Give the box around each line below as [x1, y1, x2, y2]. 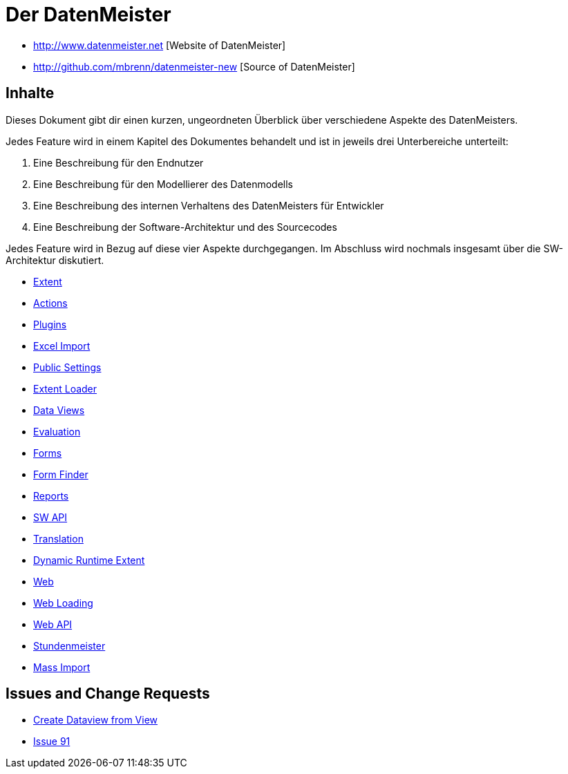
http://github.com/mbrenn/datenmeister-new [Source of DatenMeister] [33, 60, 355, 73]
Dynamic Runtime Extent [33, 554, 145, 566]
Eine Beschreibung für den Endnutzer [33, 156, 204, 169]
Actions [33, 296, 68, 309]
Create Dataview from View [33, 714, 158, 726]
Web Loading [33, 596, 93, 609]
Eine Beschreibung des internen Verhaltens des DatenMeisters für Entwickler [33, 199, 384, 211]
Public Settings [33, 361, 102, 373]
